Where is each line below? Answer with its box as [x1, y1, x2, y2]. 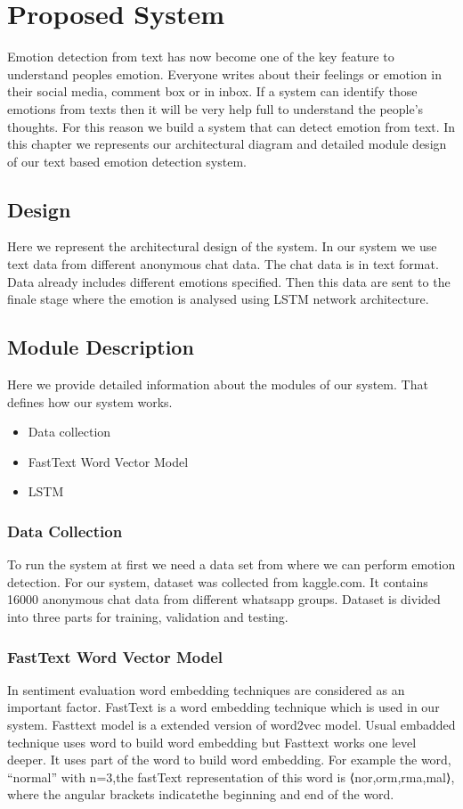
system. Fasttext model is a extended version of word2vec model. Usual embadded [7, 715, 456, 734]
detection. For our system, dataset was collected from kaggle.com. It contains [7, 572, 428, 591]
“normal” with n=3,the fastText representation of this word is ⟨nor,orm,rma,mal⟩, [7, 767, 455, 786]
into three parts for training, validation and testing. [7, 608, 288, 626]
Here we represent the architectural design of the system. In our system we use [7, 237, 437, 256]
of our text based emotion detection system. [7, 151, 247, 170]
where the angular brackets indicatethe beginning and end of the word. [7, 785, 394, 804]
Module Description [7, 333, 194, 361]
